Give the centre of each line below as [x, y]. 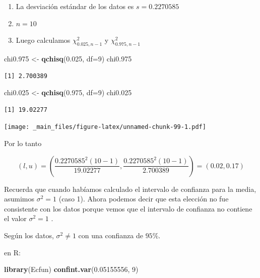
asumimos [19, 199]
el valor [15, 218]
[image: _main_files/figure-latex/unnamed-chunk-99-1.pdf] [105, 127]
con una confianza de [111, 235]
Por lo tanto [23, 143]
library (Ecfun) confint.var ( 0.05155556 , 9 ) [71, 269]
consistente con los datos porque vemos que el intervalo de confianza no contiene [128, 208]
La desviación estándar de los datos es [75, 6]
